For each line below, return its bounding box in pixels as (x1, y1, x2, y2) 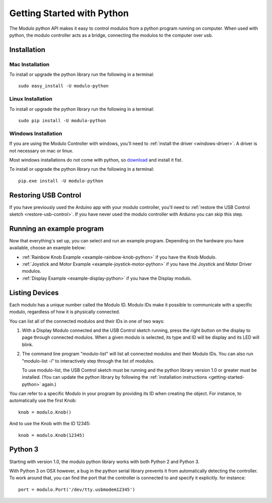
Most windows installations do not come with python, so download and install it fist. (9, 157, 183, 163)
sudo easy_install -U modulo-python (18, 83, 109, 89)
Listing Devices (9, 288, 59, 297)
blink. (22, 341, 34, 347)
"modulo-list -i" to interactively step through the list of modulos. (22, 358, 155, 364)
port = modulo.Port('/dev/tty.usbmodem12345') (18, 486, 135, 492)
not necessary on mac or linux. (9, 147, 74, 154)
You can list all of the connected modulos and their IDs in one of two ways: (9, 318, 165, 324)
